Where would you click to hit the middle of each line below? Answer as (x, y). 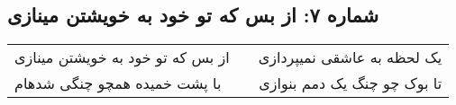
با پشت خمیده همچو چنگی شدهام (118, 83)
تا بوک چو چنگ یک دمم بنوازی (351, 83)
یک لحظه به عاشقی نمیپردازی (350, 57)
